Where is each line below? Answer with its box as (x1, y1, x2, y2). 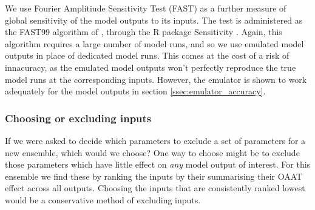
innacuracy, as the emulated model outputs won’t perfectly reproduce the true (5, 61, 296, 73)
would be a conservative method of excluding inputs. (5, 193, 201, 206)
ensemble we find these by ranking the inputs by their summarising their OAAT (5, 169, 303, 182)
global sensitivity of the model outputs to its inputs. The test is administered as (5, 13, 303, 26)
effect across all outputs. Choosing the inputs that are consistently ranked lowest (5, 182, 305, 194)
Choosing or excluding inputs (5, 110, 152, 125)
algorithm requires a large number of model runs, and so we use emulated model (5, 37, 304, 50)
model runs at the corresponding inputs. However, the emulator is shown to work (5, 73, 307, 85)
